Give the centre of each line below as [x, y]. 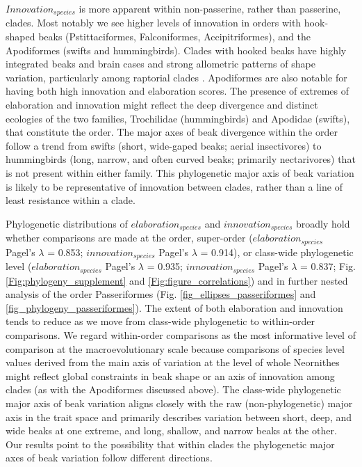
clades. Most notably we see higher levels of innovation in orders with [154, 23]
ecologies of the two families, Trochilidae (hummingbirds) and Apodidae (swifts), [178, 118]
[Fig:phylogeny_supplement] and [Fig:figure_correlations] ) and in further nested [177, 280]
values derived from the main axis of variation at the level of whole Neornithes [173, 362]
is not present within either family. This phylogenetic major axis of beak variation [180, 172]
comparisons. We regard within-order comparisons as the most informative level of [181, 334]
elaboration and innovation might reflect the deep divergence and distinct [162, 105]
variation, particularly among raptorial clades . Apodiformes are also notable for [176, 77]
